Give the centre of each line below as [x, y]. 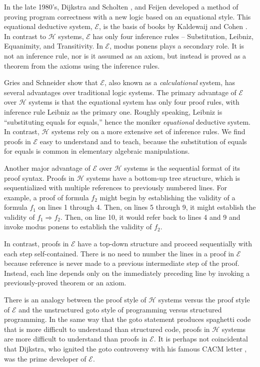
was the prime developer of [45, 358]
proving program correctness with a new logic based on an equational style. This [127, 16]
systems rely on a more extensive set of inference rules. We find [148, 131]
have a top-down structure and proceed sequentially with [165, 244]
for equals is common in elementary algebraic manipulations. [97, 151]
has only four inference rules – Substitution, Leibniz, [173, 36]
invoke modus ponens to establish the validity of [78, 227]
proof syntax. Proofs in [39, 177]
